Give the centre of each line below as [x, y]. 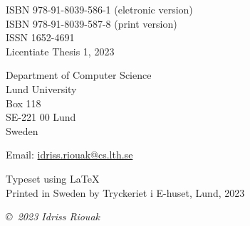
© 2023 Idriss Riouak [53, 216]
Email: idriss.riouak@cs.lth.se [69, 155]
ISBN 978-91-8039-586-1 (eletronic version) [99, 9]
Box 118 [24, 103]
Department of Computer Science [79, 75]
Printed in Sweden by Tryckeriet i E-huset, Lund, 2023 [125, 192]
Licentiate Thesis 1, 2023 [60, 51]
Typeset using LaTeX [53, 178]
